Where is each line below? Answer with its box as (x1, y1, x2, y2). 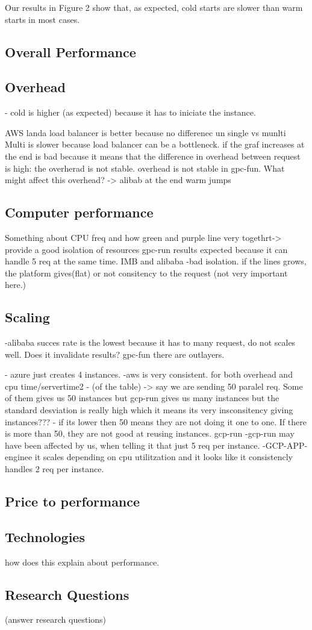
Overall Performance (5, 42, 136, 61)
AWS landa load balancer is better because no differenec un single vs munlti (5, 126, 286, 139)
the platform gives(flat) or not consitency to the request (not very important (5, 266, 288, 279)
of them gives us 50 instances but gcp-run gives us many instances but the (5, 391, 279, 404)
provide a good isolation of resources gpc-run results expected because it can (5, 243, 288, 255)
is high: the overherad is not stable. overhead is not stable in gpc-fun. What (5, 161, 285, 174)
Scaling (5, 308, 50, 326)
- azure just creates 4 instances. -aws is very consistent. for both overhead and (5, 368, 293, 381)
